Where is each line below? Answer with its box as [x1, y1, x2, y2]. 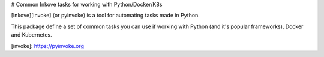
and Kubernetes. [11, 31, 52, 38]
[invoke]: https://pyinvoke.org [11, 42, 84, 49]
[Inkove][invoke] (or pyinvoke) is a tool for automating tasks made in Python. [11, 12, 200, 19]
